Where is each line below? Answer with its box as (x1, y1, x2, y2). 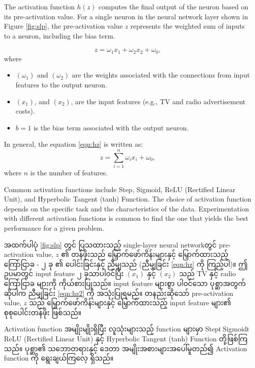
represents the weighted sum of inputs (130, 21, 245, 31)
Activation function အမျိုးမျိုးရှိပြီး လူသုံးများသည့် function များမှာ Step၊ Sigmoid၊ (4, 324, 249, 334)
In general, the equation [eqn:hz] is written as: (4, 139, 143, 149)
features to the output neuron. (15, 80, 107, 90)
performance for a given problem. (4, 223, 104, 233)
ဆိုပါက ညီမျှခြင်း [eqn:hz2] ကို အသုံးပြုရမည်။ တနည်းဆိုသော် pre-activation (4, 287, 233, 298)
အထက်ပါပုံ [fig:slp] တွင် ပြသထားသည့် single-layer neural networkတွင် (4, 239, 217, 249)
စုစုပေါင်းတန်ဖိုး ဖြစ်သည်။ (4, 307, 82, 317)
